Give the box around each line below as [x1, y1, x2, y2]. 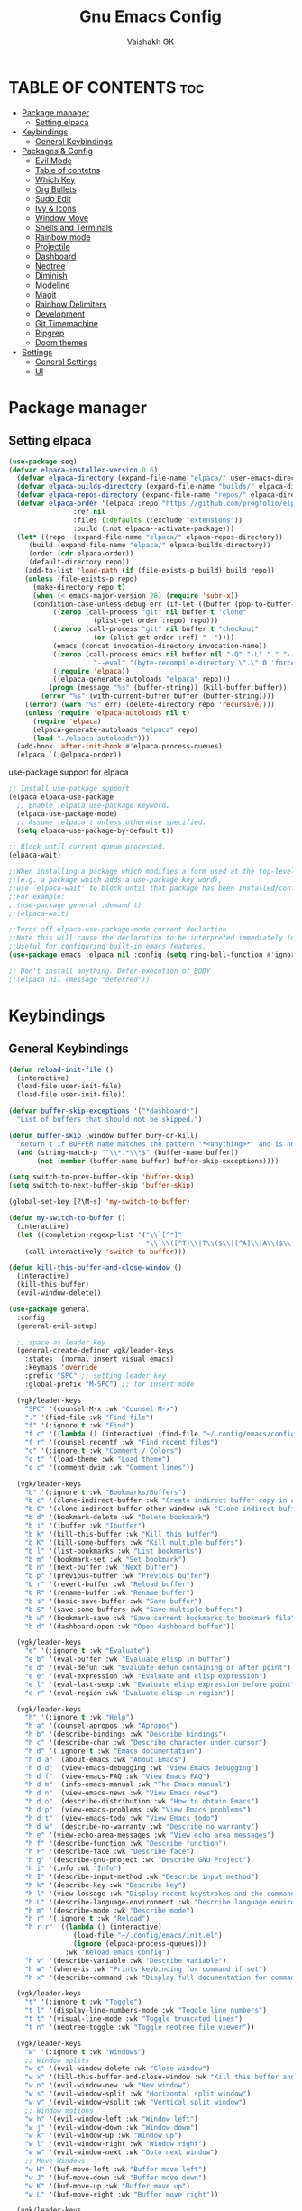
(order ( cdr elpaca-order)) [28, 549, 134, 558]
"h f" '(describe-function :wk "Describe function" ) [24, 1839, 227, 1848]
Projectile [34, 241, 71, 252]
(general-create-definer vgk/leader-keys [16, 1346, 175, 1355]
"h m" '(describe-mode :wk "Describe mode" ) [24, 1905, 195, 1915]
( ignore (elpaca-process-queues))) [72, 1940, 206, 1949]
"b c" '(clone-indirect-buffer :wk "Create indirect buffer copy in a [24, 1496, 296, 1505]
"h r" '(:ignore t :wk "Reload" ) [24, 1914, 151, 1923]
